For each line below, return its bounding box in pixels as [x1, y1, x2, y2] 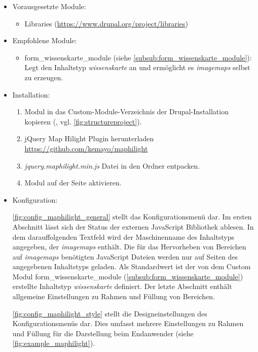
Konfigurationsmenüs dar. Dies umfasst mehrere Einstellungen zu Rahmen [12, 318, 244, 329]
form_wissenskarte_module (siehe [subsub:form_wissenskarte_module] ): [24, 52, 252, 62]
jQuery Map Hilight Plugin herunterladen [24, 133, 154, 144]
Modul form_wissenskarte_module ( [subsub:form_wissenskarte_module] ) [12, 271, 243, 281]
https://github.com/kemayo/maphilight [24, 143, 148, 153]
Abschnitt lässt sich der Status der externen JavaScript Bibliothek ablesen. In [12, 221, 254, 232]
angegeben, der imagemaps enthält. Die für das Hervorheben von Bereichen [12, 241, 246, 252]
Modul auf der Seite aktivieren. [24, 177, 122, 188]
